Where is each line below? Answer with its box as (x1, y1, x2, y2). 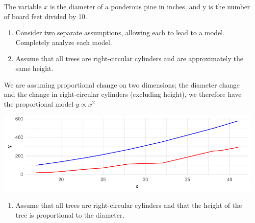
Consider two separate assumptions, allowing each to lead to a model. (15, 27, 225, 38)
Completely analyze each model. (15, 37, 112, 47)
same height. (15, 63, 53, 73)
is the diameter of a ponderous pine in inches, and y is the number (50, 1, 250, 11)
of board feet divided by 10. (4, 11, 87, 21)
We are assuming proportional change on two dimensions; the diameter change (4, 79, 240, 89)
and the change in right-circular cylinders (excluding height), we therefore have (4, 89, 242, 99)
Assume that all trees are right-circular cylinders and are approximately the (15, 53, 243, 64)
